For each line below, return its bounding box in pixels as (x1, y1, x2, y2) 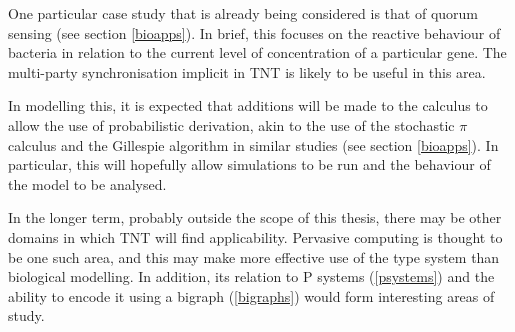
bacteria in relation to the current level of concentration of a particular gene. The (8, 42, 507, 63)
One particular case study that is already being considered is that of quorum (8, 3, 478, 23)
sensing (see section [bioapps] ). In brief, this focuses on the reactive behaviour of (8, 22, 501, 43)
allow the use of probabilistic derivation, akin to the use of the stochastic (8, 114, 455, 135)
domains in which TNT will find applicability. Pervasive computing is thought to (8, 226, 503, 247)
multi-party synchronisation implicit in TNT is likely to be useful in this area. (8, 61, 486, 82)
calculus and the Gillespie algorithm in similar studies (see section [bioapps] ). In (8, 134, 499, 155)
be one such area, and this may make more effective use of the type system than (8, 246, 500, 267)
